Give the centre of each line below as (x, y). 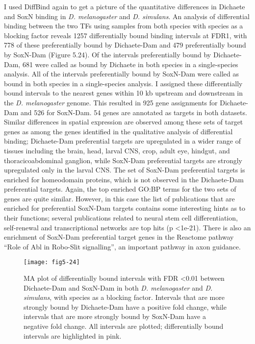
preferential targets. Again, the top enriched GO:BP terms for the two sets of (120, 189)
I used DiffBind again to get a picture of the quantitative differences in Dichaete (125, 6)
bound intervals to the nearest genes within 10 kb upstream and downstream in (124, 93)
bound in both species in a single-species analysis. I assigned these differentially (123, 83)
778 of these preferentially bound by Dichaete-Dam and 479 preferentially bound (125, 45)
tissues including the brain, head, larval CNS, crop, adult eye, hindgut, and (117, 150)
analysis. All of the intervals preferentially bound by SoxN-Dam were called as (121, 74)
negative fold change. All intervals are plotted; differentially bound (124, 326)
